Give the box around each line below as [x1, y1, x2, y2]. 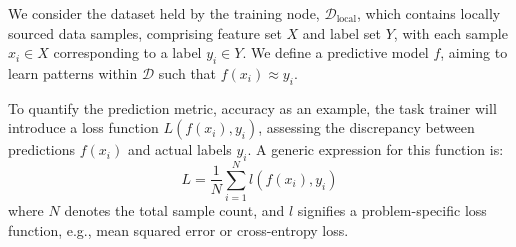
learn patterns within [8, 62, 138, 83]
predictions [8, 139, 76, 160]
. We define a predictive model [242, 42, 429, 63]
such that [158, 62, 217, 83]
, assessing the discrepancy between [258, 117, 475, 138]
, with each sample [393, 22, 508, 43]
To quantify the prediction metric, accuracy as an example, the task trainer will [8, 97, 497, 118]
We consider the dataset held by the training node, [8, 3, 320, 23]
